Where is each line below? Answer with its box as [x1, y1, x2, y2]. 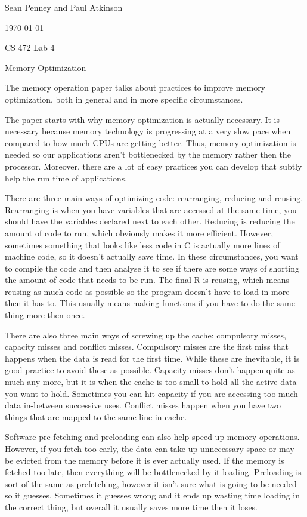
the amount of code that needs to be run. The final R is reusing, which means [5, 273, 289, 286]
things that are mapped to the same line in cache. [5, 410, 187, 423]
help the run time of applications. [5, 171, 128, 184]
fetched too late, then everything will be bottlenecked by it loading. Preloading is [5, 466, 302, 478]
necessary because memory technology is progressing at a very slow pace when [5, 125, 291, 137]
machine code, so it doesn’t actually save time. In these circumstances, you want [5, 250, 299, 263]
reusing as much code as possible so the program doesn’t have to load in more [5, 285, 290, 297]
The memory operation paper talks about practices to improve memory [5, 81, 266, 94]
